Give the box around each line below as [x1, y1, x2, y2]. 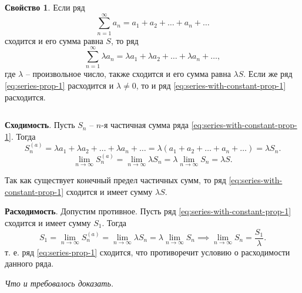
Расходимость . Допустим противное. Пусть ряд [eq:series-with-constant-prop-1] [5, 205, 291, 217]
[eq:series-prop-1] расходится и [5, 79, 114, 92]
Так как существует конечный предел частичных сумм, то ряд [5, 174, 226, 186]
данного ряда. [5, 257, 54, 270]
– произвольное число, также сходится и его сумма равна [25, 68, 231, 80]
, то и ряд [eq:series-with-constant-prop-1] [136, 79, 286, 92]
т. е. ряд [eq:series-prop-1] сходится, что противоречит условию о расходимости [5, 245, 290, 258]
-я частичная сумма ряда [101, 119, 189, 131]
